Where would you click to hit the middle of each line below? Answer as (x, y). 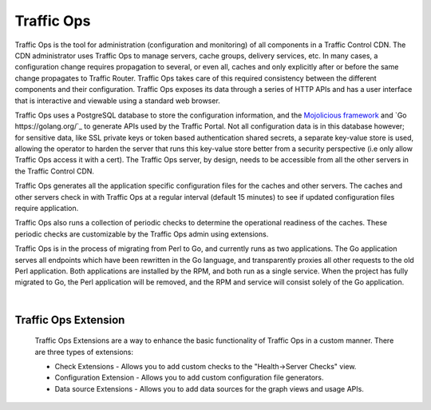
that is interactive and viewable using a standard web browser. (118, 101)
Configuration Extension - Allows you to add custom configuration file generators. (189, 378)
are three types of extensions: (84, 352)
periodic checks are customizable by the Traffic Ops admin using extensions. (142, 234)
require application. (47, 209)
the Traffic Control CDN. (55, 171)
